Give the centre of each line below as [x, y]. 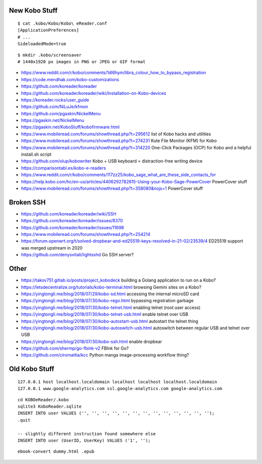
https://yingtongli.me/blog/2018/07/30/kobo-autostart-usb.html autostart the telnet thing [110, 321]
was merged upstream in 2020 [52, 248]
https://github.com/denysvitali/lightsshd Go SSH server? [77, 255]
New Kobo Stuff [33, 10]
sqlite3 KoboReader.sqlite [50, 407]
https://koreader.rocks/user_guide [55, 100]
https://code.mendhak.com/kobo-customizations [70, 79]
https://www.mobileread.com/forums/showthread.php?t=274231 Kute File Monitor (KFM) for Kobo [119, 141]
